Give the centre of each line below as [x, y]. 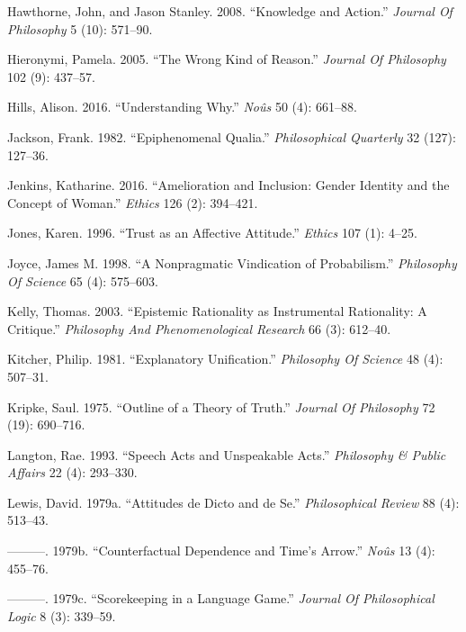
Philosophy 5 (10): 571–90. [80, 28]
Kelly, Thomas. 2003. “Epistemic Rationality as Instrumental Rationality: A [217, 311]
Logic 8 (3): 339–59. [62, 615]
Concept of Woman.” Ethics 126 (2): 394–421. [133, 202]
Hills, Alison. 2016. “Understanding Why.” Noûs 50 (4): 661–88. [182, 107]
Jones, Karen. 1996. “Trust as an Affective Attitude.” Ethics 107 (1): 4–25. [212, 233]
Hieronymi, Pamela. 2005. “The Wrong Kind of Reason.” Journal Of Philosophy [227, 59]
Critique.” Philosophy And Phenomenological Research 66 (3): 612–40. [199, 328]
